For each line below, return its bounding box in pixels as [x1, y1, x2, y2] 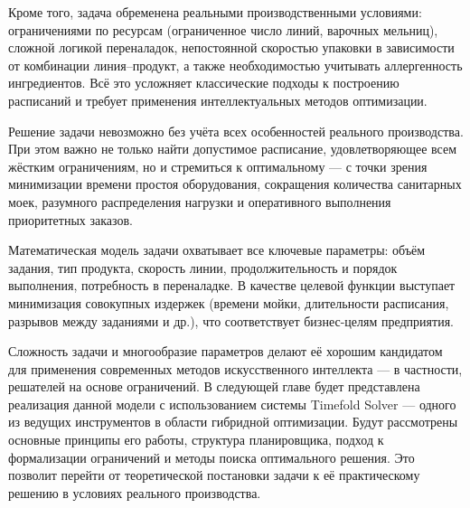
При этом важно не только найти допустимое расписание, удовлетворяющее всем [8, 139, 457, 158]
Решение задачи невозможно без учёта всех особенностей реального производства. [8, 121, 464, 140]
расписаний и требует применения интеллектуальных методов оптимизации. [8, 90, 428, 109]
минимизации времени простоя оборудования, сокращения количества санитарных [8, 174, 462, 193]
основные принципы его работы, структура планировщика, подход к [8, 430, 384, 449]
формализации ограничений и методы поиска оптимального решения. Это [8, 447, 415, 466]
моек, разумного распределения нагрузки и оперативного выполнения [8, 192, 391, 211]
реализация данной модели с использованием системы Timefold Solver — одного [8, 394, 456, 413]
